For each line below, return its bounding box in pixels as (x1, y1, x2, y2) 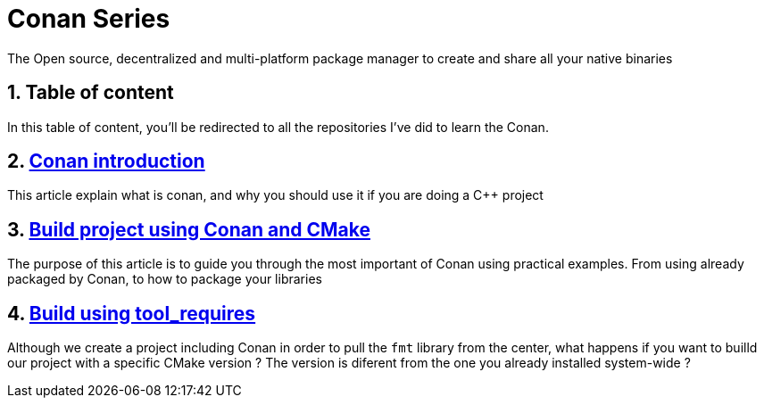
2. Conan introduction (7, 150, 205, 173)
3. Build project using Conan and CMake (7, 218, 370, 241)
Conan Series (7, 4, 170, 34)
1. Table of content (7, 81, 174, 104)
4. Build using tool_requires (7, 302, 256, 325)
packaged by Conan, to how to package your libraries (7, 271, 322, 287)
